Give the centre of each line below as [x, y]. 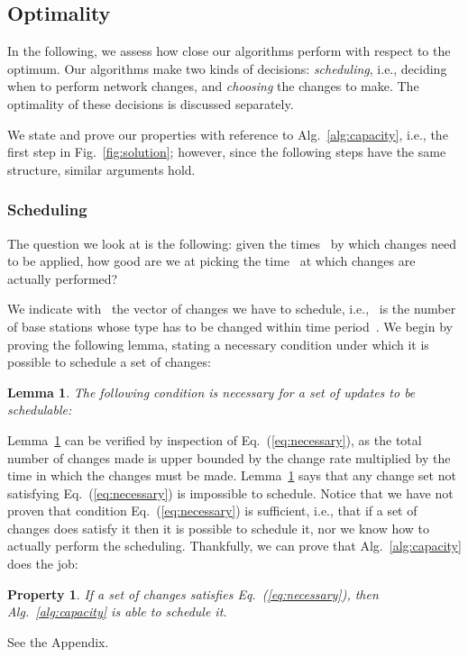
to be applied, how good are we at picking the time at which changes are [211, 261]
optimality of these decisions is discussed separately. [151, 103]
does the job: [43, 564]
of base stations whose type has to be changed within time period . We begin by [230, 326]
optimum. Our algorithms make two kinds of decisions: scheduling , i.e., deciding [227, 68]
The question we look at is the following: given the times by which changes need [232, 243]
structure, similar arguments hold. [101, 169]
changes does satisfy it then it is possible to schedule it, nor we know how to [219, 528]
